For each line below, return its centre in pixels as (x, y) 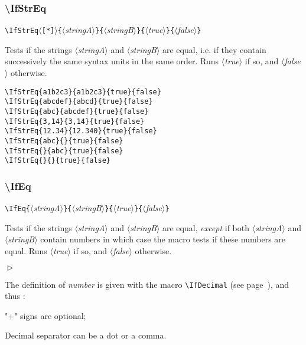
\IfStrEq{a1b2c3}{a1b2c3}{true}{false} (83, 92)
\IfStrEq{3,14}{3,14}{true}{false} (75, 121)
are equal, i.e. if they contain (214, 49)
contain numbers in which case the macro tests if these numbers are (163, 239)
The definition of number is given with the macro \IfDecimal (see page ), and (147, 284)
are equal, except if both (206, 227)
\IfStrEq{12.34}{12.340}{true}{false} (81, 131)
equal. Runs (26, 250)
